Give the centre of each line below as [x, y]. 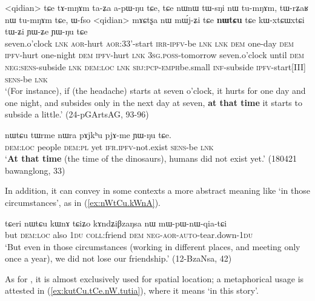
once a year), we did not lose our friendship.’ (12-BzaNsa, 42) [118, 258]
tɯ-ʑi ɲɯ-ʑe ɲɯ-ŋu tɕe [46, 31]
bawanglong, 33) [35, 170]
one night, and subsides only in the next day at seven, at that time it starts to [154, 102]
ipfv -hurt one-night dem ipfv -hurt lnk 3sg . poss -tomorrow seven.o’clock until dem [154, 55]
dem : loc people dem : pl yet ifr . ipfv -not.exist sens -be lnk [109, 146]
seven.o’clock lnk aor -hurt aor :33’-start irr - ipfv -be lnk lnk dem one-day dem [149, 43]
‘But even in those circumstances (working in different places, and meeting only [153, 246]
